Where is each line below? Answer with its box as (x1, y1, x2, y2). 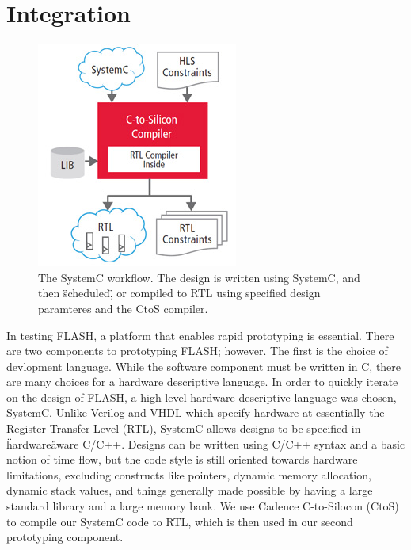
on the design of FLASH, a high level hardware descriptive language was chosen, (6, 388, 397, 405)
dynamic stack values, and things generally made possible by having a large (6, 482, 373, 498)
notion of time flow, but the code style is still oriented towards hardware (6, 451, 358, 468)
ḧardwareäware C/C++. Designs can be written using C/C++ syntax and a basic (6, 435, 405, 452)
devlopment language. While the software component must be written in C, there (6, 357, 401, 374)
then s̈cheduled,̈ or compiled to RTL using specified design (38, 285, 321, 301)
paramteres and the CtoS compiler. (38, 300, 208, 316)
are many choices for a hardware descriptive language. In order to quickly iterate (6, 373, 398, 390)
